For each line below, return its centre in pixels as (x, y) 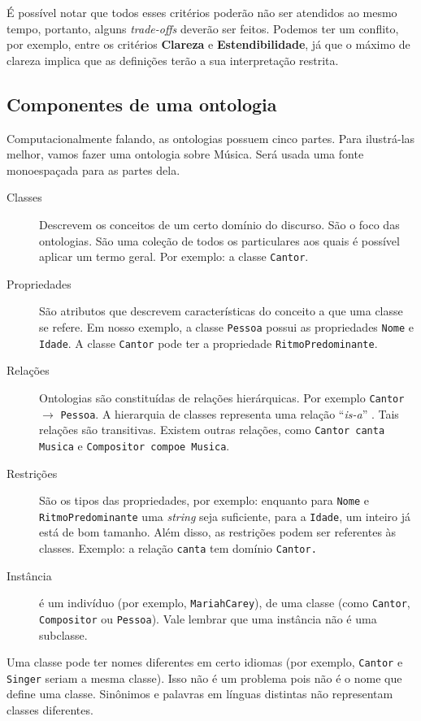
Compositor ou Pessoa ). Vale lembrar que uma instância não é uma (208, 618)
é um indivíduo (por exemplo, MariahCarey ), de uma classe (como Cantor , (225, 603)
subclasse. (63, 634)
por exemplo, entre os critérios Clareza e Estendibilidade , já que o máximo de (208, 44)
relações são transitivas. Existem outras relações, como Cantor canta (212, 430)
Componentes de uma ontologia (142, 104)
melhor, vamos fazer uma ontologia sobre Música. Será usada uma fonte (185, 154)
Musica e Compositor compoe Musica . (135, 445)
